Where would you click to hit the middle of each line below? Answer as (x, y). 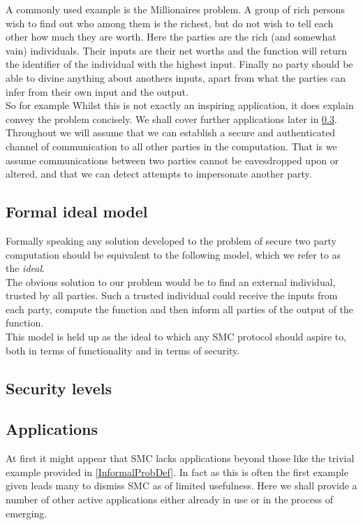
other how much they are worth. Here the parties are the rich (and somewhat (171, 37)
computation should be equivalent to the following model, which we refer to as (173, 254)
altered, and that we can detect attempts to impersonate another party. (159, 174)
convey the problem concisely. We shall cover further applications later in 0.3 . (171, 118)
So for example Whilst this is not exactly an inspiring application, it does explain (180, 105)
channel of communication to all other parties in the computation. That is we (171, 146)
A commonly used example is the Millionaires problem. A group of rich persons (175, 9)
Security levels (59, 388)
